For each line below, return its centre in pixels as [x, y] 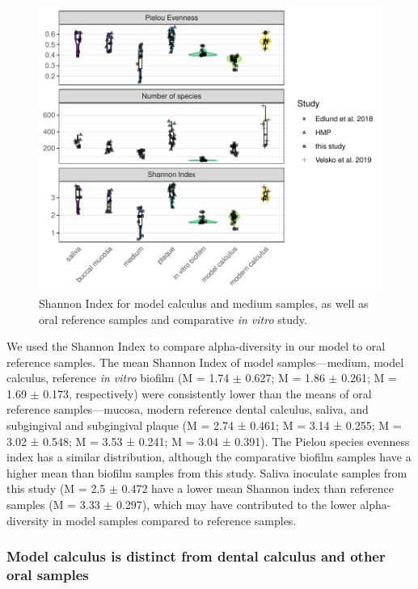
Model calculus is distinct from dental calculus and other [196, 556]
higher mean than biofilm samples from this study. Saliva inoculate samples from [207, 472]
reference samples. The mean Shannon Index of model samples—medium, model [205, 362]
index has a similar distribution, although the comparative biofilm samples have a [209, 457]
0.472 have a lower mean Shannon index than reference [258, 488]
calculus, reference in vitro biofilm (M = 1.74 [118, 378]
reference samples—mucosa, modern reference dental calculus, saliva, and [188, 409]
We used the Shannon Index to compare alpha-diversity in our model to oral [196, 346]
